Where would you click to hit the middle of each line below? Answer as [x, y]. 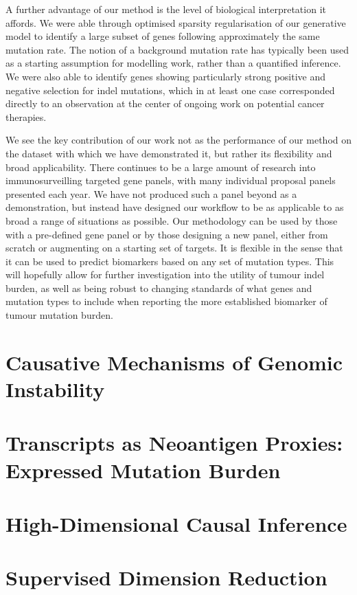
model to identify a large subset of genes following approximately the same [163, 36]
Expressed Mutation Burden [143, 470]
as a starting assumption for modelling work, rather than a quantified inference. [173, 63]
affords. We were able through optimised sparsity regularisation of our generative [176, 22]
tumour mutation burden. [59, 315]
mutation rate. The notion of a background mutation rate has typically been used [177, 49]
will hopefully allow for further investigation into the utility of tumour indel [165, 274]
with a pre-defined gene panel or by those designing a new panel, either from [167, 234]
